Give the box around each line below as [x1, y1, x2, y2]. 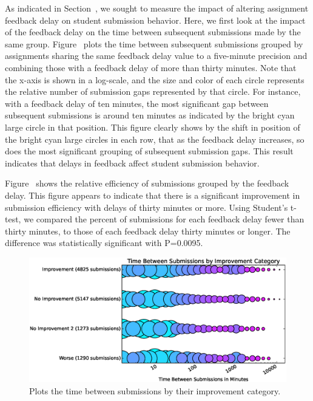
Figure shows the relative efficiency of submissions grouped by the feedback [5, 177, 289, 190]
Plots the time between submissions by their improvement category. [29, 384, 281, 397]
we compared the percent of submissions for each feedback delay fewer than [24, 213, 305, 225]
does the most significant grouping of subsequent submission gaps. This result [5, 145, 294, 157]
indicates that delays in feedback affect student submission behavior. [5, 156, 260, 169]
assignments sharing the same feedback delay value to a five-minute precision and [5, 49, 308, 62]
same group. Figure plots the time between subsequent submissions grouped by [5, 37, 303, 50]
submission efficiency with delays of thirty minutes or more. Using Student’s [5, 200, 288, 213]
